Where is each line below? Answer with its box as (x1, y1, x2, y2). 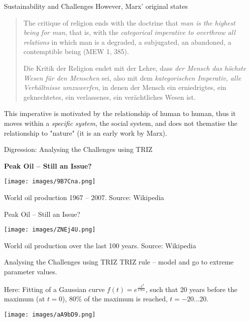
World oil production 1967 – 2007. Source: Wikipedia (4, 192, 164, 202)
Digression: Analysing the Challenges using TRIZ (4, 144, 153, 154)
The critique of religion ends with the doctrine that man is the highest (23, 17, 236, 28)
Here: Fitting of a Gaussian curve (4, 284, 105, 294)
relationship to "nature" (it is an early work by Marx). (4, 127, 167, 138)
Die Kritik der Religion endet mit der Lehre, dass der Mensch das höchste (23, 62, 246, 73)
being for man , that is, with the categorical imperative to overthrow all (23, 27, 236, 37)
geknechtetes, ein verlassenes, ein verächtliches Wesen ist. (23, 91, 196, 102)
